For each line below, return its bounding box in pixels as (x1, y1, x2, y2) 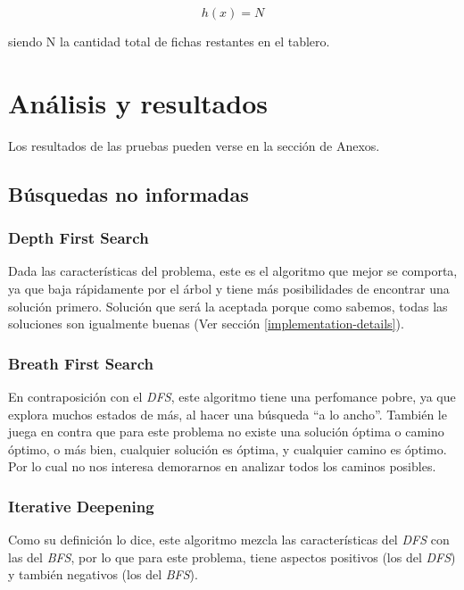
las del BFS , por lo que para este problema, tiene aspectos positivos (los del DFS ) (8, 547, 456, 566)
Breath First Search (8, 352, 154, 374)
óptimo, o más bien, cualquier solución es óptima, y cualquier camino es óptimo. (8, 439, 447, 458)
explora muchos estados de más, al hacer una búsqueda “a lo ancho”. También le (8, 404, 447, 423)
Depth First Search (8, 227, 149, 249)
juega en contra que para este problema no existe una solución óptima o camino (8, 422, 444, 441)
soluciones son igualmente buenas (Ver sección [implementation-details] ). (8, 314, 404, 333)
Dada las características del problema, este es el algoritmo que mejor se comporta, (8, 262, 458, 280)
